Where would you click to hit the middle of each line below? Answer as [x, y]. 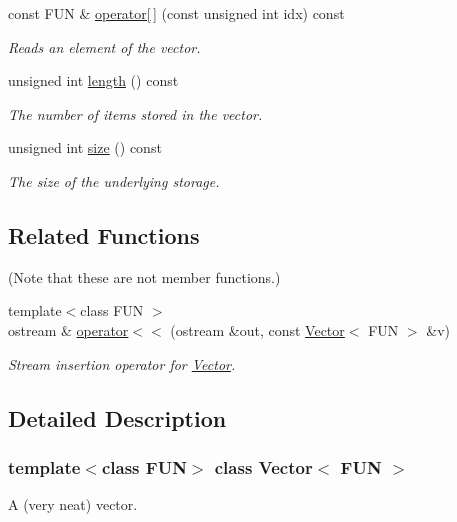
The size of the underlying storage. [114, 180]
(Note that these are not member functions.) [144, 276]
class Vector [263, 466]
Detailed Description [117, 417]
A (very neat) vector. [73, 504]
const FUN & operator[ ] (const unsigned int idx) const [176, 13]
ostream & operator [68, 329]
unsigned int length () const [93, 80]
